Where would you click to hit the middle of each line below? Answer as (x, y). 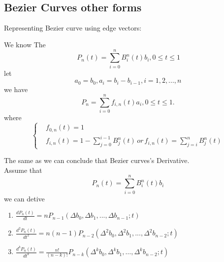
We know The (25, 44)
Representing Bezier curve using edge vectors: (73, 28)
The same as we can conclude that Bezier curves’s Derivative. (97, 160)
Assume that (23, 170)
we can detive (24, 198)
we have (16, 89)
